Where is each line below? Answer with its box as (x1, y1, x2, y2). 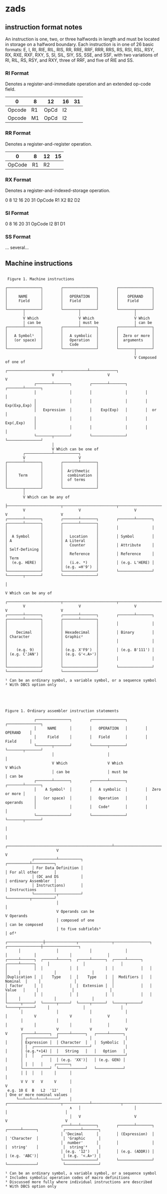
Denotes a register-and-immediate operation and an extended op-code (5, 81, 151, 87)
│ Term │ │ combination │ (5, 473, 99, 478)
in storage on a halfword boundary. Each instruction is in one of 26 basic (5, 41, 154, 47)
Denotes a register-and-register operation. (5, 141, 92, 147)
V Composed (134, 355, 157, 360)
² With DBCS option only (5, 682, 57, 687)
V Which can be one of (52, 447, 99, 452)
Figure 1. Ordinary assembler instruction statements (5, 708, 119, 713)
